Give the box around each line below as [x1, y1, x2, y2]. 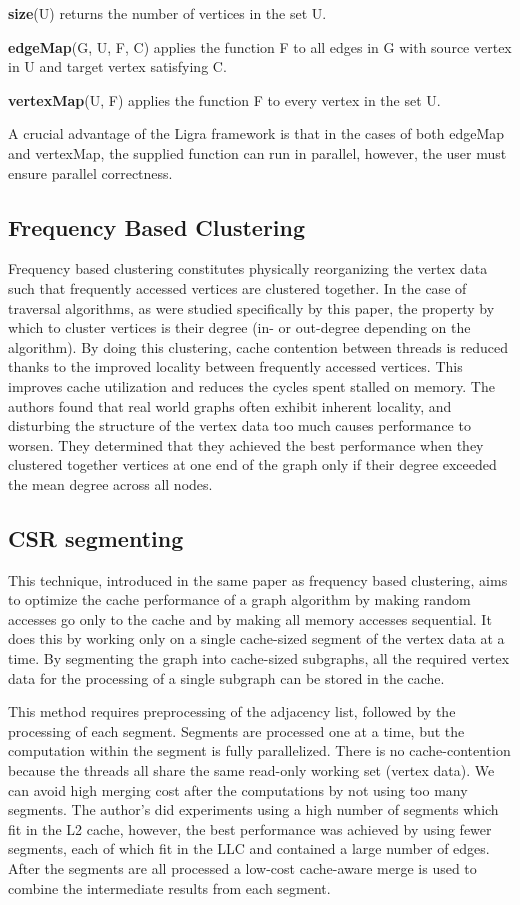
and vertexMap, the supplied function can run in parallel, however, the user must [8, 142, 507, 163]
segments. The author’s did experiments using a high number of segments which [8, 799, 499, 820]
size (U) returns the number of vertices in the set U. [8, 3, 327, 23]
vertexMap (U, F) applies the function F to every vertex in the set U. [8, 89, 441, 110]
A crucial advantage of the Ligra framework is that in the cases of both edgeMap [8, 123, 505, 144]
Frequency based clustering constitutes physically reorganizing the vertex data [8, 258, 488, 279]
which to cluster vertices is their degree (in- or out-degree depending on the [8, 317, 471, 338]
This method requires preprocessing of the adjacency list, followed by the [8, 701, 456, 722]
